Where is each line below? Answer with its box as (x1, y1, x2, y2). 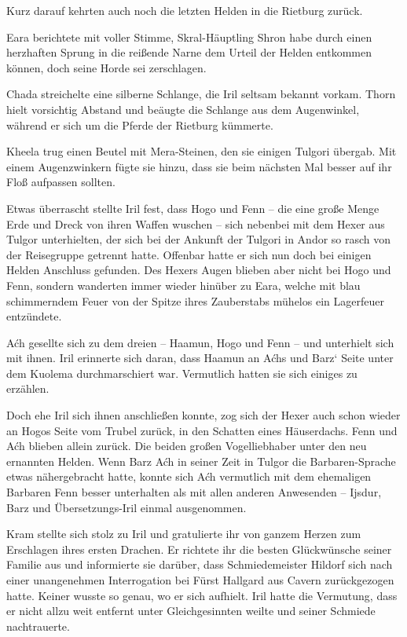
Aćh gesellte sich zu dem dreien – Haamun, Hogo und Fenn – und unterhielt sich (6, 334, 394, 350)
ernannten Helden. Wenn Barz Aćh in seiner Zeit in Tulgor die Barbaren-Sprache (6, 452, 396, 469)
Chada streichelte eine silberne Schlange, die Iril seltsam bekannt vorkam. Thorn (6, 86, 396, 102)
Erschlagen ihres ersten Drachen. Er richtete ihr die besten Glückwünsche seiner (6, 540, 392, 557)
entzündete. (6, 308, 62, 324)
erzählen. (6, 380, 49, 397)
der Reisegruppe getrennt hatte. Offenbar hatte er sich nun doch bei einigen (6, 246, 372, 262)
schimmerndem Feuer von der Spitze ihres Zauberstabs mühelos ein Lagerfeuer (6, 292, 384, 309)
